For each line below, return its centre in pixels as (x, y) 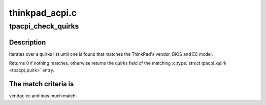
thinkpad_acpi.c (43, 13)
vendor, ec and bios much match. (43, 96)
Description (28, 42)
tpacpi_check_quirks (44, 26)
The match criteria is (41, 84)
